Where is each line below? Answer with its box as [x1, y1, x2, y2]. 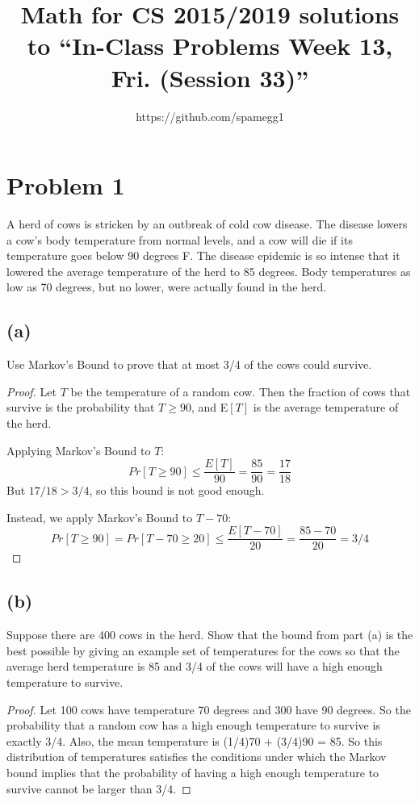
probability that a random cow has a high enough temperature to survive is [6, 717, 380, 734]
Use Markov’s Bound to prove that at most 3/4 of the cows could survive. [6, 356, 372, 373]
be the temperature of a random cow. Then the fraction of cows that [70, 383, 411, 399]
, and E [191, 399, 228, 416]
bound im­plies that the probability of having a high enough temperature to [6, 764, 379, 781]
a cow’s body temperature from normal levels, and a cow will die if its [6, 231, 353, 248]
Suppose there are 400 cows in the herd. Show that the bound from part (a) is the [6, 626, 413, 643]
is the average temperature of [253, 399, 399, 416]
